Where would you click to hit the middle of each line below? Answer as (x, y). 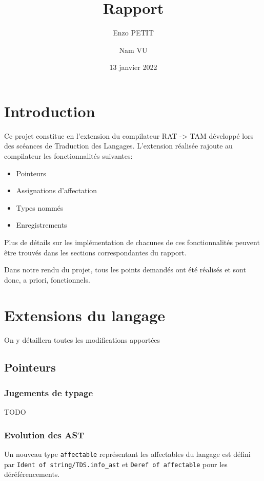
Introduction (50, 111)
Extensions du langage (85, 315)
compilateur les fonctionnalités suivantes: (68, 156)
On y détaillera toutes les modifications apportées (82, 339)
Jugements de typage (49, 392)
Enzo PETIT (133, 33)
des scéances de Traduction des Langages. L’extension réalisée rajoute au (118, 146)
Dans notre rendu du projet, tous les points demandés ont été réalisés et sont (125, 270)
